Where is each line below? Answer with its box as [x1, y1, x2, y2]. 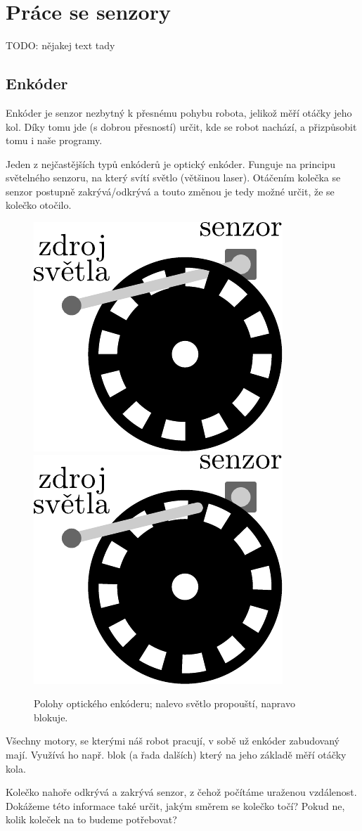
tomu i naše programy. [6, 133, 103, 148]
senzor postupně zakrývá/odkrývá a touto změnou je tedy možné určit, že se [6, 183, 335, 198]
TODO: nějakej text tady [6, 38, 115, 53]
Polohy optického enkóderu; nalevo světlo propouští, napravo [34, 696, 295, 711]
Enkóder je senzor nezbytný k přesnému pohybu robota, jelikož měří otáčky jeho [6, 105, 352, 120]
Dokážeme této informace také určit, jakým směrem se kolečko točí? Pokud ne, [6, 798, 345, 813]
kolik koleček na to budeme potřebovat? [6, 812, 177, 827]
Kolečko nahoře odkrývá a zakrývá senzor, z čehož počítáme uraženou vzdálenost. [6, 785, 357, 799]
